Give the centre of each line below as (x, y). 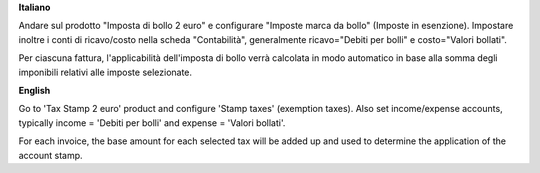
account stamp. (51, 155)
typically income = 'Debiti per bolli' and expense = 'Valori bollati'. (152, 122)
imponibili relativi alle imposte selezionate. (105, 72)
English (34, 90)
